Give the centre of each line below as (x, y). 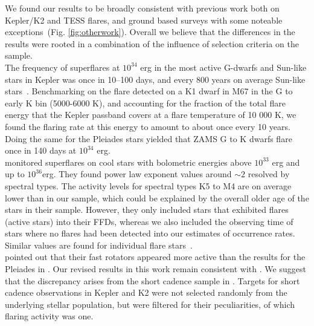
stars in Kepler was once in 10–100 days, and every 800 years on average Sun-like (155, 79)
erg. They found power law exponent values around (137, 174)
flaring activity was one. (49, 316)
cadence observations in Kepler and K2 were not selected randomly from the (146, 292)
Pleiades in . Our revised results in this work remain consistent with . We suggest (155, 269)
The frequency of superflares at (62, 67)
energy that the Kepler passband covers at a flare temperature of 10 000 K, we (151, 115)
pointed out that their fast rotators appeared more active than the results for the (155, 257)
